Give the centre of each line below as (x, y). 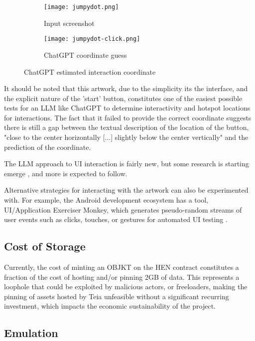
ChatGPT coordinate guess (85, 55)
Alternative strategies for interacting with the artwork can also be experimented (126, 190)
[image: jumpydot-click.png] (92, 39)
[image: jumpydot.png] (81, 7)
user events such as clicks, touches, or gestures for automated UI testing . (116, 219)
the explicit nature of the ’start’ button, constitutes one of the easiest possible (123, 98)
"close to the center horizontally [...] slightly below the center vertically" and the (126, 137)
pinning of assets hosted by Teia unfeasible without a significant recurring (117, 296)
